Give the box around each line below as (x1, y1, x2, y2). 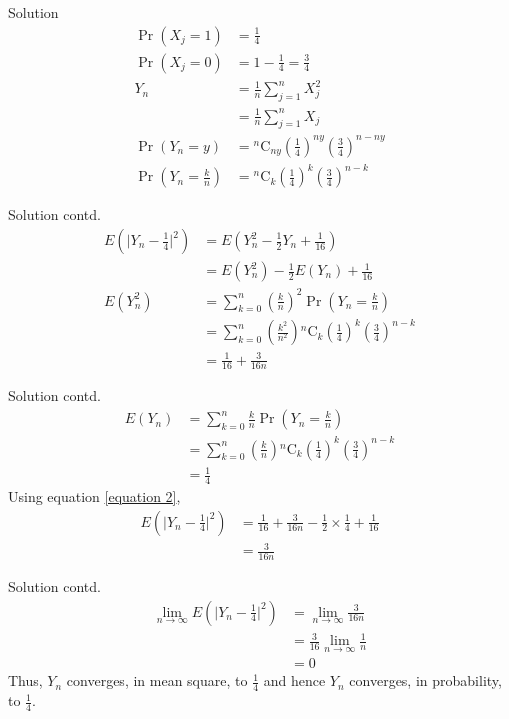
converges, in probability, (349, 670, 502, 691)
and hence (263, 670, 326, 691)
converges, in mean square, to (66, 670, 248, 691)
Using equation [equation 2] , (8, 486, 181, 507)
